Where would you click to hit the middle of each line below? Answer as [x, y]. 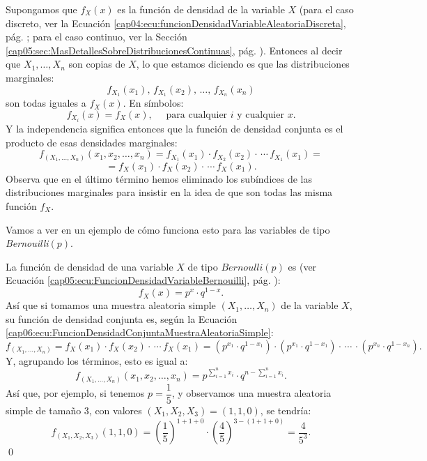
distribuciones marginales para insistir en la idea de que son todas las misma [169, 192]
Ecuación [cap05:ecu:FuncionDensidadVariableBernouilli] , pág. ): [143, 280]
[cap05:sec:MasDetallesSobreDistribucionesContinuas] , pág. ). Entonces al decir [174, 50]
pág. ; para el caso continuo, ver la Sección [96, 37]
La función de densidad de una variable [90, 266]
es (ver [302, 266]
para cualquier [197, 115]
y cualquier [261, 115]
